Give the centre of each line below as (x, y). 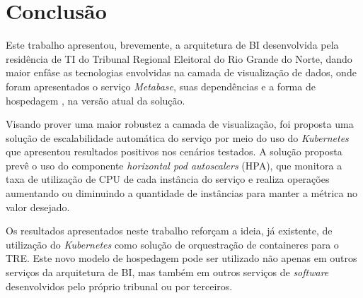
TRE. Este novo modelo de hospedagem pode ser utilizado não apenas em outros (181, 258)
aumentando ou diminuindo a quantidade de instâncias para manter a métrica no (181, 193)
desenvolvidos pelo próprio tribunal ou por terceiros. (119, 286)
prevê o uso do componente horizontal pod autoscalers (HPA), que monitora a (174, 165)
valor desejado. (38, 207)
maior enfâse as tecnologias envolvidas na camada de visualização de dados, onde (181, 72)
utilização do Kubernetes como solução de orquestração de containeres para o (172, 244)
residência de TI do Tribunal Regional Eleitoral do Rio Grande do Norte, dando (179, 58)
